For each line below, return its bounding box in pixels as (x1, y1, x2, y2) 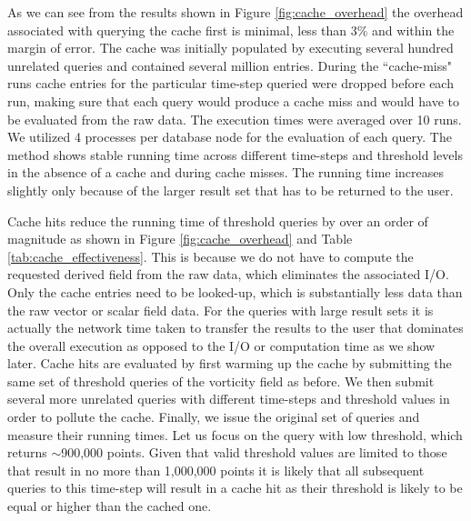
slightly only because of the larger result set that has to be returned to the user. (7, 180, 454, 199)
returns (7, 443, 47, 462)
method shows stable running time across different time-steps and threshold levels (7, 145, 463, 164)
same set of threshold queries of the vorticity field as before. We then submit (7, 371, 435, 390)
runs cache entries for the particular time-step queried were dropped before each (7, 74, 454, 93)
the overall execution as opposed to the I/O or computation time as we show (7, 336, 436, 355)
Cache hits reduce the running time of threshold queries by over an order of (7, 211, 428, 230)
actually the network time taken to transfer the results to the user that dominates (7, 318, 464, 337)
